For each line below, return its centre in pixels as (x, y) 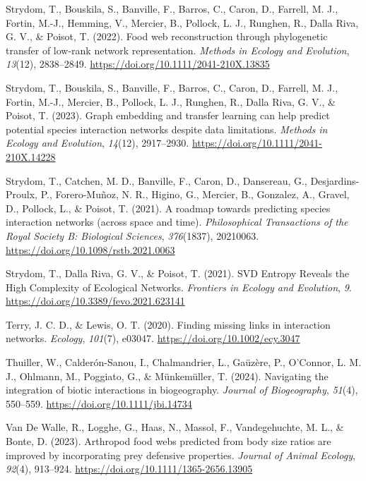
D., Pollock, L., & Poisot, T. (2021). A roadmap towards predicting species (168, 208)
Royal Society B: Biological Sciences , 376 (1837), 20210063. (132, 235)
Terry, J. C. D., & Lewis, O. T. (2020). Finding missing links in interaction (168, 324)
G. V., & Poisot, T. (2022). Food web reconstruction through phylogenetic (167, 36)
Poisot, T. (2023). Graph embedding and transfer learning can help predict (168, 115)
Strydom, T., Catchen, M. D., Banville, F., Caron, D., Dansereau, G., (157, 180)
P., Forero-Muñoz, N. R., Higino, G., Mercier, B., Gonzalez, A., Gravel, (195, 194)
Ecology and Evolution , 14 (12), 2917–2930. (98, 143)
